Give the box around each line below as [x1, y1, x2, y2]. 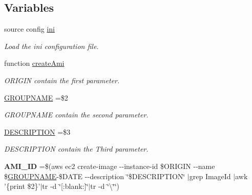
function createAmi [4, 58, 65, 68]
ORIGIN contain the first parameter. [4, 75, 120, 85]
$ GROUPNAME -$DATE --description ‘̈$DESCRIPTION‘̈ [4, 170, 185, 181]
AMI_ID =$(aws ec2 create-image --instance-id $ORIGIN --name [4, 160, 215, 171]
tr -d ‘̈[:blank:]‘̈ [42, 181, 89, 191]
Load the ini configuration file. [4, 40, 99, 51]
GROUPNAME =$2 [4, 92, 68, 103]
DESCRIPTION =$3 [4, 126, 71, 137]
